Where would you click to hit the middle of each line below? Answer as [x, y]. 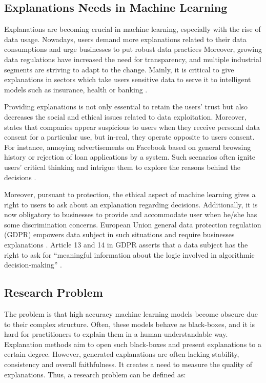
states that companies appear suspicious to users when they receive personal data [132, 127]
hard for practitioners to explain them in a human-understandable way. [116, 334]
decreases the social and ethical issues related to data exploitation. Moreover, [125, 116]
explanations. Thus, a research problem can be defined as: [95, 374]
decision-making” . [33, 265]
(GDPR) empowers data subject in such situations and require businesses [119, 234]
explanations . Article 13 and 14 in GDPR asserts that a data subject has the [126, 245]
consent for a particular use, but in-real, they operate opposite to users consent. [129, 137]
